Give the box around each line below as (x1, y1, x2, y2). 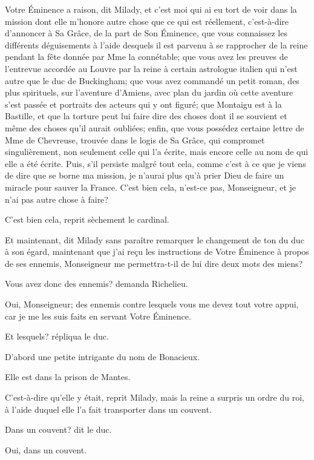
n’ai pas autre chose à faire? (5, 192, 108, 205)
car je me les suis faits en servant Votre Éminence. (5, 309, 191, 322)
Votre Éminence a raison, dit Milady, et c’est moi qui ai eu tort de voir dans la (5, 3, 297, 15)
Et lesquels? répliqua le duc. (5, 330, 109, 343)
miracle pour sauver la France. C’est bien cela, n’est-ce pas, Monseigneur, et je (5, 180, 296, 193)
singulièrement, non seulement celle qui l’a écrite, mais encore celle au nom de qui (5, 145, 309, 158)
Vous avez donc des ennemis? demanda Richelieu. (5, 277, 188, 290)
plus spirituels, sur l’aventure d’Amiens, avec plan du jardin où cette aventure (5, 86, 293, 99)
